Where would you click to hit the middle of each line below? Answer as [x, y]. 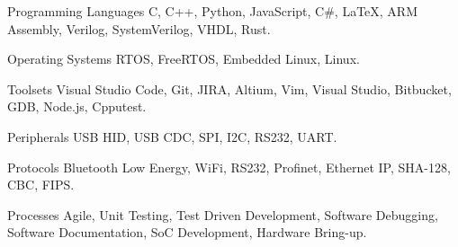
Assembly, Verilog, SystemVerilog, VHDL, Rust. [139, 28]
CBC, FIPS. [41, 185]
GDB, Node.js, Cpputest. [77, 106]
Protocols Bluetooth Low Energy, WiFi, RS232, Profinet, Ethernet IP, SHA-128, [229, 167]
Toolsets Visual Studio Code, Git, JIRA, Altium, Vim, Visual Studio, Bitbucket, [229, 88]
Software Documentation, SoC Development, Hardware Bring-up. [187, 232]
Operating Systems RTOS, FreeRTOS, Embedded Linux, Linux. [184, 59]
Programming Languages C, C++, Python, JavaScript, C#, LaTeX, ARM [213, 11]
